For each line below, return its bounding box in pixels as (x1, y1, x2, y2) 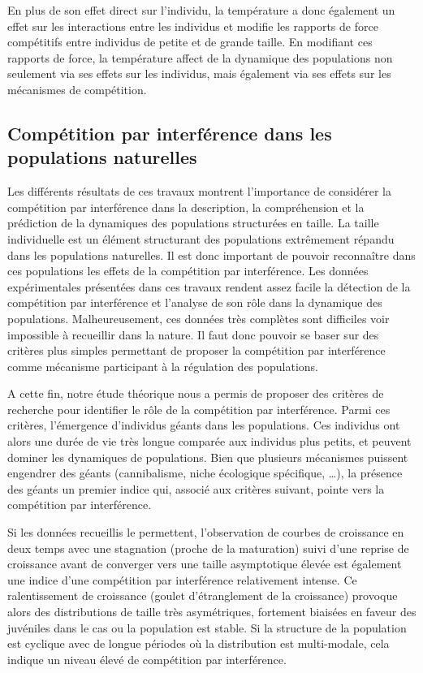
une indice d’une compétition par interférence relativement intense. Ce (7, 571, 357, 588)
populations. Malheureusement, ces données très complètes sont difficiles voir (7, 309, 390, 326)
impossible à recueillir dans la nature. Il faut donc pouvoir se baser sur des (7, 326, 379, 343)
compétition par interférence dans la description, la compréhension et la (7, 198, 365, 215)
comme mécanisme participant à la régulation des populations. (7, 357, 318, 374)
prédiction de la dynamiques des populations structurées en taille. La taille (7, 214, 379, 231)
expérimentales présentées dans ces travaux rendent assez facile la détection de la (7, 278, 411, 295)
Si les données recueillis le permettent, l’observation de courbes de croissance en (7, 524, 404, 541)
